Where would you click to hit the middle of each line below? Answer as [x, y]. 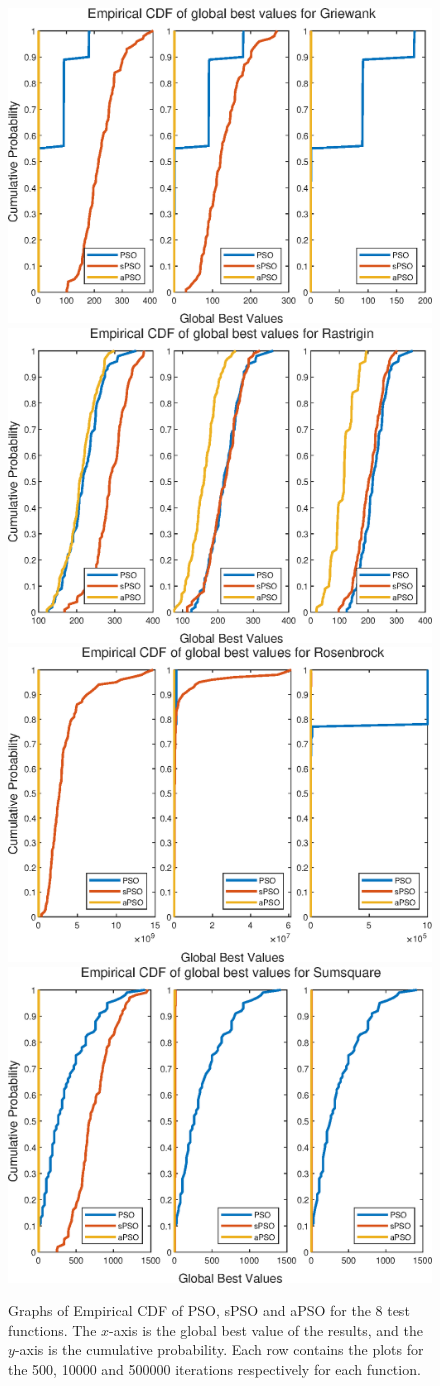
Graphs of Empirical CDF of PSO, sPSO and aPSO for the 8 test [209, 1310]
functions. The [52, 1329]
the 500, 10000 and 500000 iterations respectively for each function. [214, 1368]
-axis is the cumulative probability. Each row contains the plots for [219, 1349]
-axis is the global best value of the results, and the [266, 1329]
